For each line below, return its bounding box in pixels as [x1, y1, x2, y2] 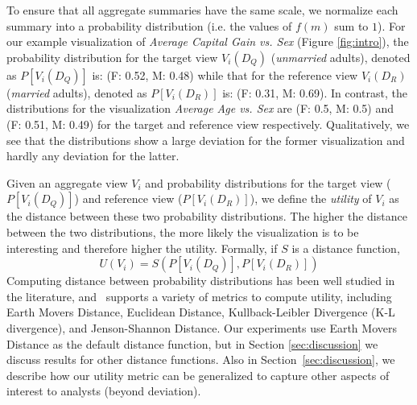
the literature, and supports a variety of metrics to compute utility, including [6, 287, 392, 304]
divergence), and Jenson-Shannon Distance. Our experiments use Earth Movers [6, 319, 397, 336]
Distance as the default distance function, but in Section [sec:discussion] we [6, 335, 378, 352]
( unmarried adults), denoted [270, 48, 411, 65]
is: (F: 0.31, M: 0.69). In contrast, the [222, 84, 407, 101]
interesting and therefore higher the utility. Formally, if [6, 239, 278, 256]
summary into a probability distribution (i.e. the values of [6, 17, 292, 34]
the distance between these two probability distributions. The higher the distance [6, 208, 407, 225]
